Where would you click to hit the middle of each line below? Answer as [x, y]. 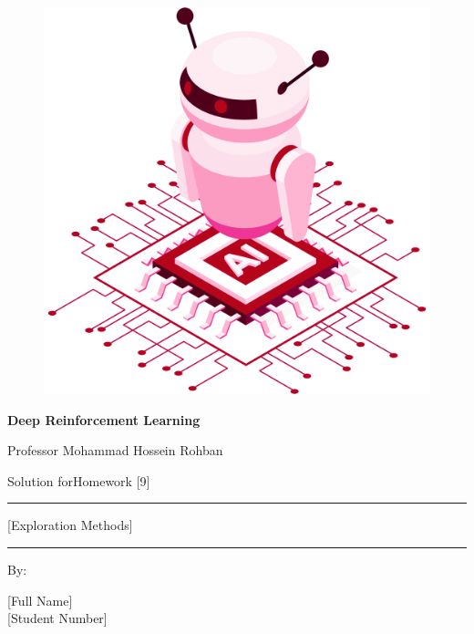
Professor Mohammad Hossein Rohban [115, 450]
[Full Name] [40, 600]
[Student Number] [57, 618]
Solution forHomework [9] [79, 480]
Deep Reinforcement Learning [104, 419]
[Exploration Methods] [70, 525]
